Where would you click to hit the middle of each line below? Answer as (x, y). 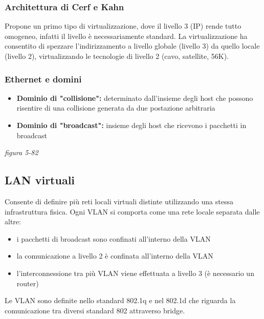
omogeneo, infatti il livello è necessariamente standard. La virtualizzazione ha (126, 36)
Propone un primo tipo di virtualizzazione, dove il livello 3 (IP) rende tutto (123, 26)
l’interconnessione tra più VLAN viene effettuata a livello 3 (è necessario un (135, 273)
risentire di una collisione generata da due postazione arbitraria (116, 108)
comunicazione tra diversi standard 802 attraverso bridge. (95, 310)
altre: (13, 221)
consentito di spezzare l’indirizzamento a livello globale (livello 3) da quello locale (132, 46)
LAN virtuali (40, 180)
